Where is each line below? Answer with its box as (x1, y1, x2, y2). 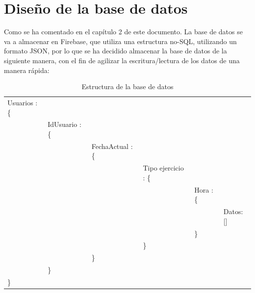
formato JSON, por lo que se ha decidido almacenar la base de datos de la (4, 46, 227, 56)
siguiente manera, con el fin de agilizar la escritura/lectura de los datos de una (4, 55, 240, 65)
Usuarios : (7, 97, 38, 107)
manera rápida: (4, 65, 50, 75)
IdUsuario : (48, 119, 81, 129)
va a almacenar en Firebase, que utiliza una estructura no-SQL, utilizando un (4, 36, 237, 46)
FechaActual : (91, 141, 133, 151)
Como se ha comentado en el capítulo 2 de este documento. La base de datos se (4, 26, 243, 37)
